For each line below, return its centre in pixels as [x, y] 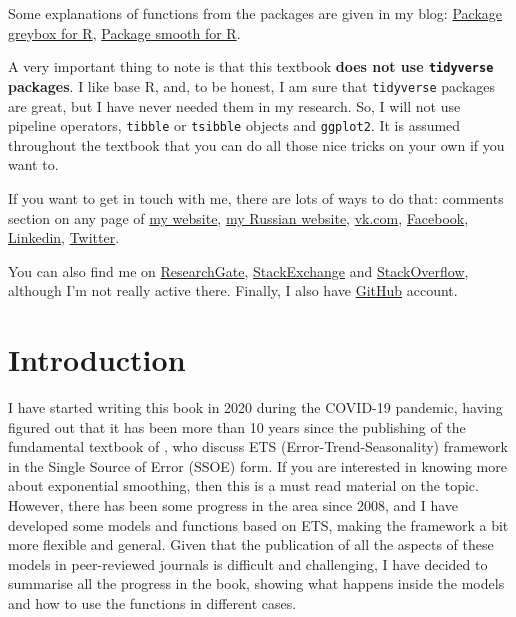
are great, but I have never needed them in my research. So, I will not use [234, 105]
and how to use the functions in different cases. [152, 602]
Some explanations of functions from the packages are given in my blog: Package [255, 13]
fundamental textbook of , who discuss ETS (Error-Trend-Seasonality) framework [258, 446]
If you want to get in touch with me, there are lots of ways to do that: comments [256, 197]
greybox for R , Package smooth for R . [124, 32]
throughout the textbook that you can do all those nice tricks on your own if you [256, 144]
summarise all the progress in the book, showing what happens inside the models [256, 583]
